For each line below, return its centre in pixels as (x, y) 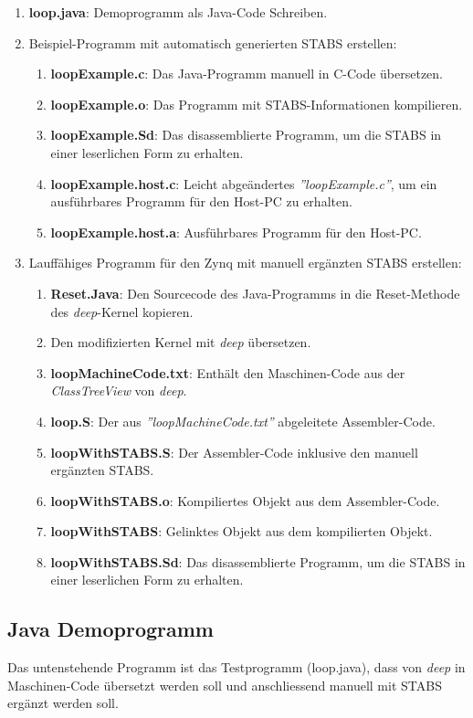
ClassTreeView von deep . (119, 391)
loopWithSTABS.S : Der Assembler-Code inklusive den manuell (234, 452)
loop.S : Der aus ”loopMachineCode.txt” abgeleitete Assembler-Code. (243, 421)
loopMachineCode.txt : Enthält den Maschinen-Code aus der (228, 372)
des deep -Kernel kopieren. (122, 311)
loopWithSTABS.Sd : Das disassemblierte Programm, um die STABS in (258, 561)
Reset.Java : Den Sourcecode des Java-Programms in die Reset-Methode (255, 293)
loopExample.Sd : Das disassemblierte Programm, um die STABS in (246, 135)
